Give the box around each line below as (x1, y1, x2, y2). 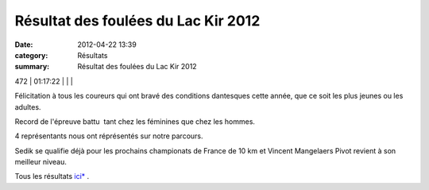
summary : (14, 62, 50, 72)
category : (14, 50, 48, 60)
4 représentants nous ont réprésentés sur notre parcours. (14, 131, 203, 141)
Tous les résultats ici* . (14, 172, 90, 181)
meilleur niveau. (14, 157, 67, 167)
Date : (14, 40, 33, 49)
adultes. (14, 102, 41, 111)
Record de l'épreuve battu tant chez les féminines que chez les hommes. (14, 116, 256, 126)
